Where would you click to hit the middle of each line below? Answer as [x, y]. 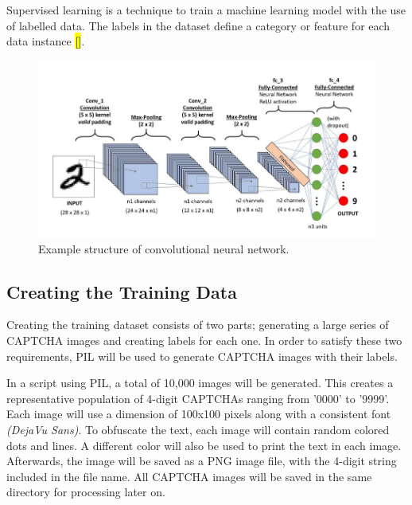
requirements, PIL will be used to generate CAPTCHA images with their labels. [202, 356]
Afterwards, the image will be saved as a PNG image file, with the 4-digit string [202, 461]
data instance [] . [46, 41]
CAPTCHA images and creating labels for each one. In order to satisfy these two [204, 341]
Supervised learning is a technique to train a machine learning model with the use [206, 10]
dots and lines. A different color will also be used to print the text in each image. [204, 445]
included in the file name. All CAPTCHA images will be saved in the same [189, 476]
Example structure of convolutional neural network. [164, 248]
